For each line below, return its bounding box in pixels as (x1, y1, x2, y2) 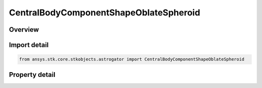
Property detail (9, 70, 56, 79)
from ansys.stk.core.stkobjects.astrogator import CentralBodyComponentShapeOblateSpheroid (19, 57, 245, 62)
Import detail (9, 41, 49, 49)
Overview (9, 25, 39, 34)
